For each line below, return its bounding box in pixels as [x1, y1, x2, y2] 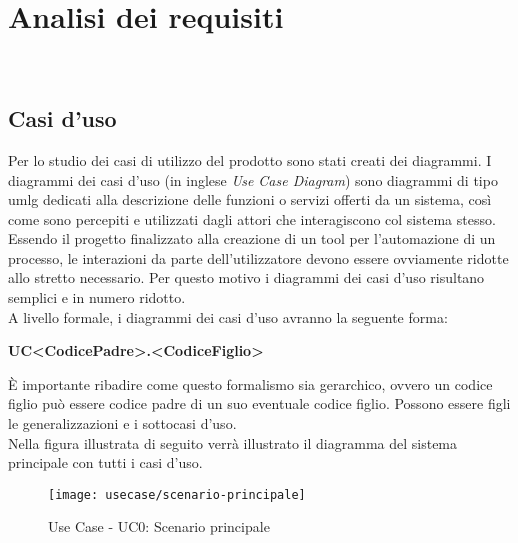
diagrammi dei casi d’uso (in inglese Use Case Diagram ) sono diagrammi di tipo [8, 169, 498, 190]
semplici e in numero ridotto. [8, 287, 186, 308]
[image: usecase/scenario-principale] [48, 487, 306, 502]
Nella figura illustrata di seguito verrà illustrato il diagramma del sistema [8, 432, 458, 453]
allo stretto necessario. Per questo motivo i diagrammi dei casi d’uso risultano [8, 267, 485, 288]
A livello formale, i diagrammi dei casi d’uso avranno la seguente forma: [8, 306, 448, 327]
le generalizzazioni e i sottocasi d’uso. [8, 413, 237, 434]
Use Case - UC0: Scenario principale [48, 516, 270, 537]
